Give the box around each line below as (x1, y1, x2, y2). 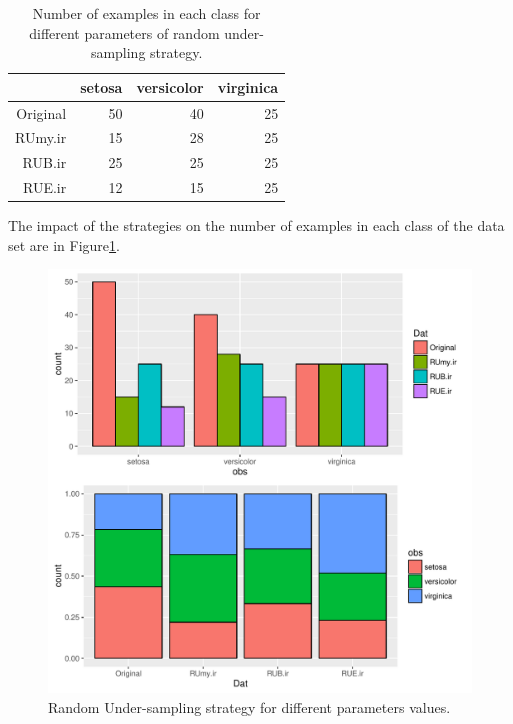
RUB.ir (22, 152, 67, 173)
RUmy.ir (15, 127, 67, 148)
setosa (80, 76, 123, 97)
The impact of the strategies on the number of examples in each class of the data (8, 215, 505, 236)
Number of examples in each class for (32, 3, 261, 23)
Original (16, 102, 67, 123)
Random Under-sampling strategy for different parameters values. (48, 697, 451, 718)
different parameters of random (29, 22, 220, 43)
